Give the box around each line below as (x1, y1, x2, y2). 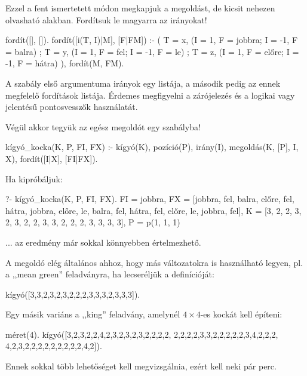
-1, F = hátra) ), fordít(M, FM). (5, 57, 124, 69)
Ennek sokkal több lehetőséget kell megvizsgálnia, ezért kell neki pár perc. (5, 360, 277, 372)
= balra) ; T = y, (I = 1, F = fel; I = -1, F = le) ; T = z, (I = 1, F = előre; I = (5, 45, 299, 57)
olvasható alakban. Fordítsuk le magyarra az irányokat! (5, 13, 207, 26)
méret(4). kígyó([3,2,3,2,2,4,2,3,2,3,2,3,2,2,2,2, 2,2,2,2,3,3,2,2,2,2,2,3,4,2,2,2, (5, 328, 278, 340)
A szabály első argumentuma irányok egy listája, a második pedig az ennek (5, 77, 281, 89)
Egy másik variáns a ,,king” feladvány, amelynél (5, 308, 180, 320)
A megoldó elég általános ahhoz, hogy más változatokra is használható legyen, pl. (5, 256, 303, 268)
